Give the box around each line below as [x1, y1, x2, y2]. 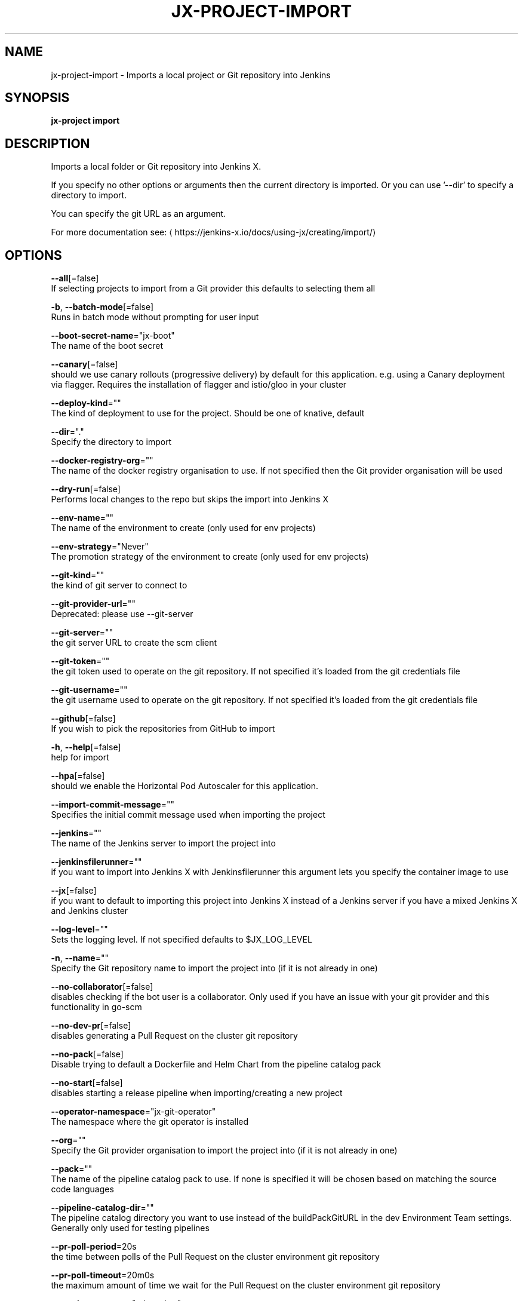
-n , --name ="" [51, 953, 109, 964]
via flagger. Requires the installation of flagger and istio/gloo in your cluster [51, 379, 347, 390]
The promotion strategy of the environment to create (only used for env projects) [51, 551, 369, 562]
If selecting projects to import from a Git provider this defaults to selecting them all [51, 283, 376, 294]
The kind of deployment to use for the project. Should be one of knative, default [51, 408, 365, 419]
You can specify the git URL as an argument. [51, 208, 226, 219]
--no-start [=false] [51, 1078, 123, 1088]
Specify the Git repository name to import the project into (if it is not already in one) [51, 963, 378, 974]
